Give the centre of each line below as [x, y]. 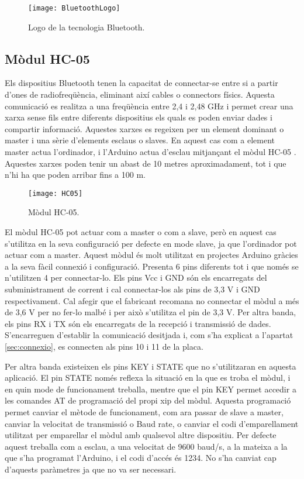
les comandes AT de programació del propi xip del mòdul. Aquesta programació [148, 400]
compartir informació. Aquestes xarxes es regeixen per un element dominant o [144, 128]
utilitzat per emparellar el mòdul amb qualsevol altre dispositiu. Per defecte [141, 435]
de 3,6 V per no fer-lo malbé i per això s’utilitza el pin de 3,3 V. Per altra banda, [151, 312]
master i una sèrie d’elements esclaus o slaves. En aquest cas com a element [140, 140]
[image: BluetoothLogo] [74, 8]
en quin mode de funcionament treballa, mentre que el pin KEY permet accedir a [151, 389]
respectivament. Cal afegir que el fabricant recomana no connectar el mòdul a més [152, 300]
